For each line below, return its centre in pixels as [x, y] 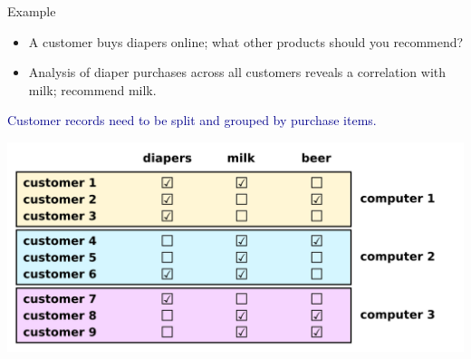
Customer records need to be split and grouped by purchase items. [192, 120]
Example [32, 11]
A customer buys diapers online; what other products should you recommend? [246, 41]
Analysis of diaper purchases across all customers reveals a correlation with [237, 72]
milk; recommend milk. [92, 89]
